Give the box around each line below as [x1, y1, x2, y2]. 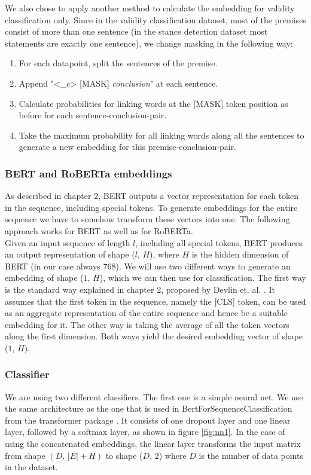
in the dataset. [5, 461, 58, 473]
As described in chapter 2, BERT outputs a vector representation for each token [5, 189, 299, 202]
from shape [5, 449, 45, 461]
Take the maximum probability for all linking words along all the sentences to [19, 128, 304, 141]
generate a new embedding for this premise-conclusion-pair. [19, 140, 237, 153]
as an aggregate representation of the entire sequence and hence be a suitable [5, 307, 288, 319]
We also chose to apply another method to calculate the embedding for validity [5, 2, 295, 14]
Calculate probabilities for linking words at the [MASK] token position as [19, 97, 288, 109]
